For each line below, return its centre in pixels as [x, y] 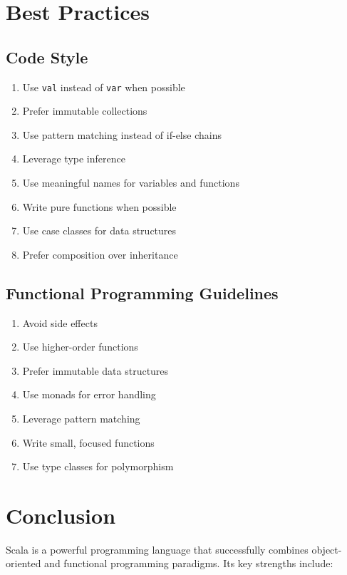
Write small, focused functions [88, 442]
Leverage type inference [74, 159]
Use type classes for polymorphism [98, 466]
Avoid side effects [60, 322]
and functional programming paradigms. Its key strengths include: [189, 563]
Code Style [47, 57]
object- [327, 549]
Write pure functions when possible [99, 206]
